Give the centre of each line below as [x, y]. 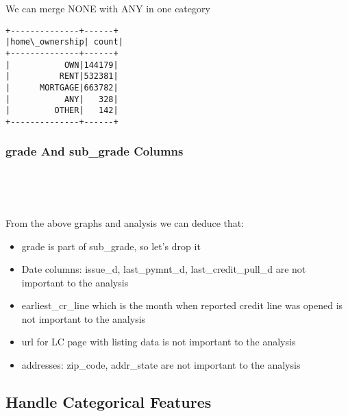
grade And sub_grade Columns [95, 151]
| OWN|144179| [62, 65]
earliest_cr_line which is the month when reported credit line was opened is [182, 305]
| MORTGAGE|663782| [62, 87]
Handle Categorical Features [109, 402]
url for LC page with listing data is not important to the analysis [159, 342]
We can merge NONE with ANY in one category [108, 8]
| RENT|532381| [62, 76]
